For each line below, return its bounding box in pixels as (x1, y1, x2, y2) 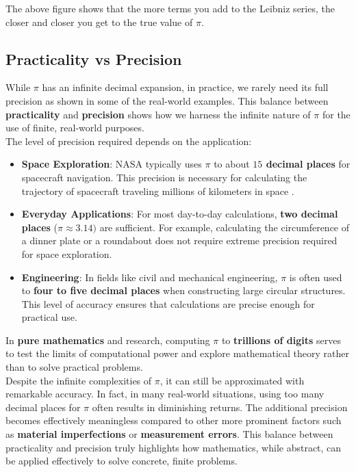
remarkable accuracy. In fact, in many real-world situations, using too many (5, 386, 325, 401)
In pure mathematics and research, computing (5, 332, 210, 347)
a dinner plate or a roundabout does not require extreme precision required (21, 233, 338, 248)
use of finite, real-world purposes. (5, 120, 144, 135)
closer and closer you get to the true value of (5, 14, 193, 29)
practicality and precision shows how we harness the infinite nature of (5, 107, 311, 121)
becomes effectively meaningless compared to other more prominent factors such (5, 413, 342, 428)
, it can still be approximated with (160, 373, 305, 387)
